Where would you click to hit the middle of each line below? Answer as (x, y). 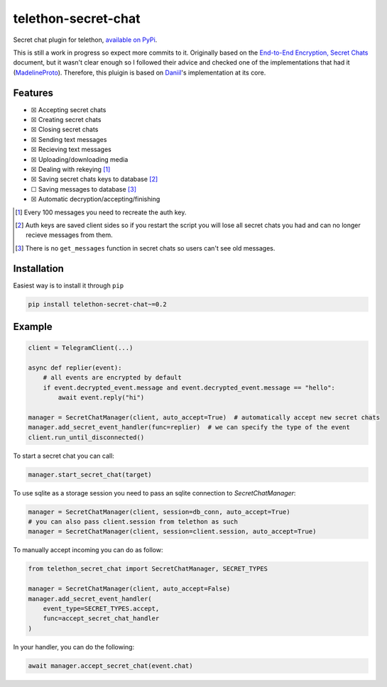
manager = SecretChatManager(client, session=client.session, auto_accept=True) (172, 532)
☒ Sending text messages (69, 139)
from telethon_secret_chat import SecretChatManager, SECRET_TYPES (148, 569)
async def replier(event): (75, 368)
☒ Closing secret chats (65, 130)
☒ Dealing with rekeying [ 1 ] (71, 169)
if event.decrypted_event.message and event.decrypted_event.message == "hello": (189, 388)
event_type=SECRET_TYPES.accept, (101, 608)
